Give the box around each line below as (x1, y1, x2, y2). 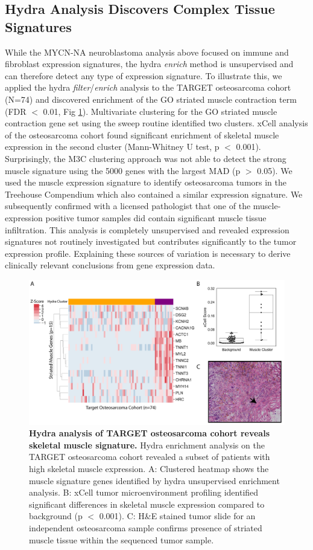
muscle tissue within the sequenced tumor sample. (29, 533, 214, 546)
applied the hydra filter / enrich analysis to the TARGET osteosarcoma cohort (5, 81, 291, 94)
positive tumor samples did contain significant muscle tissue (45, 211, 267, 224)
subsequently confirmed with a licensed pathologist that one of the (5, 199, 251, 212)
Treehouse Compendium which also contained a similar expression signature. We (5, 187, 303, 200)
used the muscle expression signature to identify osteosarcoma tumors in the (5, 176, 287, 189)
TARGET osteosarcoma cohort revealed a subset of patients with (29, 450, 270, 463)
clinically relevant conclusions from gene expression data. (5, 259, 215, 271)
